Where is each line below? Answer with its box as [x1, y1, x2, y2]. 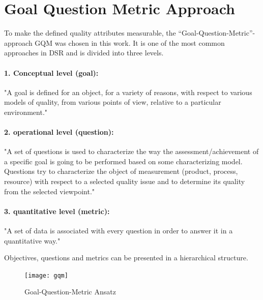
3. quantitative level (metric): [4, 205, 110, 216]
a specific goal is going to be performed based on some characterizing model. [4, 156, 243, 166]
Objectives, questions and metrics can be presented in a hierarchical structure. [4, 252, 248, 263]
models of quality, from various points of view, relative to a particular [4, 97, 221, 107]
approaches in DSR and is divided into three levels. [4, 47, 164, 58]
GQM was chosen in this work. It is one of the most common [35, 37, 225, 48]
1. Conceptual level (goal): [4, 67, 99, 78]
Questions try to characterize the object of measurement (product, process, [4, 166, 238, 176]
